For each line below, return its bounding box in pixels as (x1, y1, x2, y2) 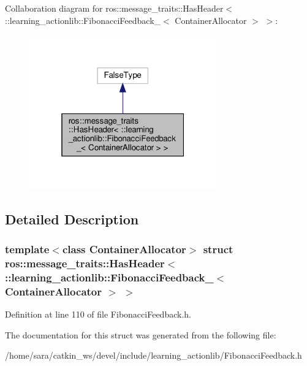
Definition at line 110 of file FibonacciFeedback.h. (5, 308, 191, 321)
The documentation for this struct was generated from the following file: (5, 328, 276, 341)
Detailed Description (5, 209, 139, 228)
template (5, 242, 50, 257)
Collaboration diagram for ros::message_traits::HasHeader (5, 2, 224, 14)
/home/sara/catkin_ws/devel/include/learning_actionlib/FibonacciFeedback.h (5, 349, 302, 362)
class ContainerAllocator (62, 242, 186, 257)
